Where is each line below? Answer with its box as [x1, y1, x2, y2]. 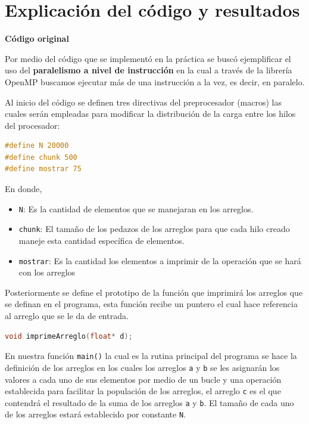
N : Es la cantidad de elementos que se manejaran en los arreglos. [18, 202, 254, 215]
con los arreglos [18, 266, 76, 278]
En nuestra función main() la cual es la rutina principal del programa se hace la [5, 349, 297, 362]
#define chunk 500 [5, 153, 77, 162]
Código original [5, 32, 69, 45]
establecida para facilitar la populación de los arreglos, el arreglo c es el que [5, 385, 281, 397]
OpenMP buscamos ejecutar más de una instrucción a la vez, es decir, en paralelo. [5, 75, 305, 88]
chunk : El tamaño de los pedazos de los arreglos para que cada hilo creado [18, 222, 290, 235]
